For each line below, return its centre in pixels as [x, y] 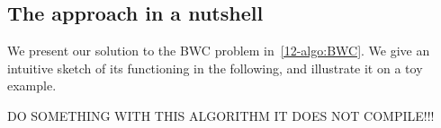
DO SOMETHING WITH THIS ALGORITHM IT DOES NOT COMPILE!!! [221, 115]
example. [32, 85]
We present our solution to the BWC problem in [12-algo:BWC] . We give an [219, 51]
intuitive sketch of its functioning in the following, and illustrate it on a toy [215, 68]
